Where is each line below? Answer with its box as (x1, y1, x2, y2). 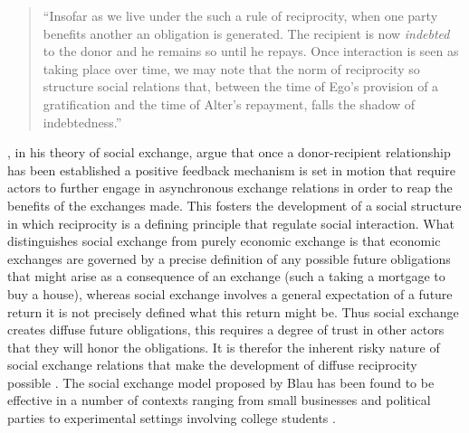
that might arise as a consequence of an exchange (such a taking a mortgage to (7, 267, 445, 286)
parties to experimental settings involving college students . (7, 409, 336, 428)
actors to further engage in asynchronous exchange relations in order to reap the (7, 178, 453, 197)
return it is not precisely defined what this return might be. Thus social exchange (7, 302, 459, 321)
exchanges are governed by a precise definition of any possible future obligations (7, 249, 451, 268)
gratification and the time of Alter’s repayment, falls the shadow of (43, 94, 416, 113)
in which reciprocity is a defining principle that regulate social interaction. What (7, 213, 455, 232)
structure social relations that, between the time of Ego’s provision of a (43, 77, 439, 96)
